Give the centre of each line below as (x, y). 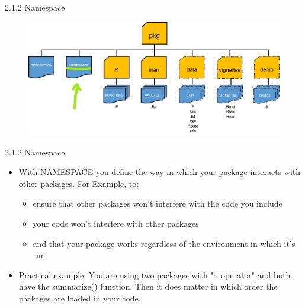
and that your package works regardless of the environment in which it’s (164, 243)
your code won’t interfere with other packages (116, 223)
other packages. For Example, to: (79, 183)
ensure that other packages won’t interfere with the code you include (158, 203)
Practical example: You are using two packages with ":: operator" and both (155, 274)
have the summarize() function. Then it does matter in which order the (148, 286)
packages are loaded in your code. (80, 298)
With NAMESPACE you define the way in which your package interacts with (159, 172)
